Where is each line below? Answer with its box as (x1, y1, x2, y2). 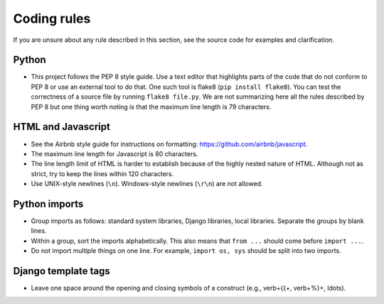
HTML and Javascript (13, 121, 110, 133)
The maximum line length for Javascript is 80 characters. (31, 149, 198, 158)
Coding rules (13, 11, 91, 26)
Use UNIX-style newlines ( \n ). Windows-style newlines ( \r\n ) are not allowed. (31, 180, 263, 188)
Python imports (13, 197, 84, 210)
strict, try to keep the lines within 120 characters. (31, 169, 174, 178)
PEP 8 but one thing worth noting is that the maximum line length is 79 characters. (31, 102, 272, 111)
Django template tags (13, 265, 110, 277)
